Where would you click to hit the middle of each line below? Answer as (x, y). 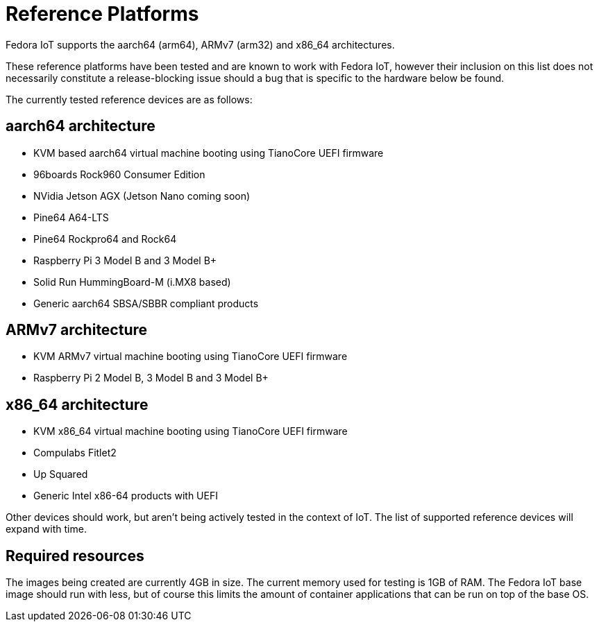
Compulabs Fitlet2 (75, 453)
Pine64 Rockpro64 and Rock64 (105, 239)
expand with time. (46, 529)
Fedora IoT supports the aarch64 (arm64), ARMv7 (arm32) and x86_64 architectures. (200, 44)
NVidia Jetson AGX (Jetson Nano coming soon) (142, 196)
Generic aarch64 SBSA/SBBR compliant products (146, 303)
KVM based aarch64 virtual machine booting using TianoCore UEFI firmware (209, 153)
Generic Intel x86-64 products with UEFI (126, 496)
